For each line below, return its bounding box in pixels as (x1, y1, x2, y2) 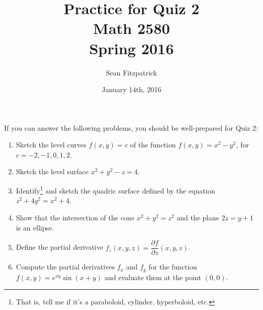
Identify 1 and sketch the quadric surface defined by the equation (16, 184, 215, 196)
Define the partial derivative (16, 242, 103, 252)
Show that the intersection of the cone (16, 212, 135, 222)
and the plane (177, 212, 220, 222)
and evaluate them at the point (104, 272, 201, 282)
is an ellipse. (16, 222, 54, 232)
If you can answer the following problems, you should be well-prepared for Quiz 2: (4, 122, 258, 133)
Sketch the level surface (16, 166, 89, 177)
